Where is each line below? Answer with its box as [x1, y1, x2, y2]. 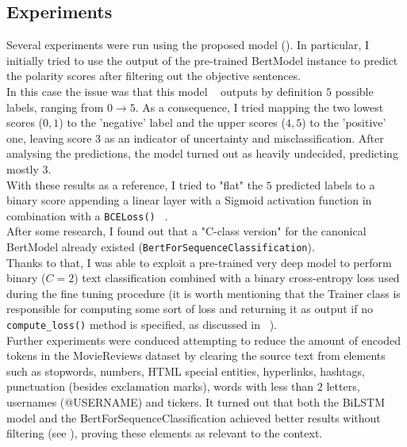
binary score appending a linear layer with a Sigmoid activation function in [6, 192, 372, 208]
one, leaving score [6, 129, 92, 146]
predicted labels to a [275, 176, 375, 193]
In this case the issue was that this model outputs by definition [6, 82, 323, 99]
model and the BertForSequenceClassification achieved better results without [6, 409, 381, 426]
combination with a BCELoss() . [6, 207, 168, 223]
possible [335, 82, 374, 99]
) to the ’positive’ [301, 114, 386, 131]
